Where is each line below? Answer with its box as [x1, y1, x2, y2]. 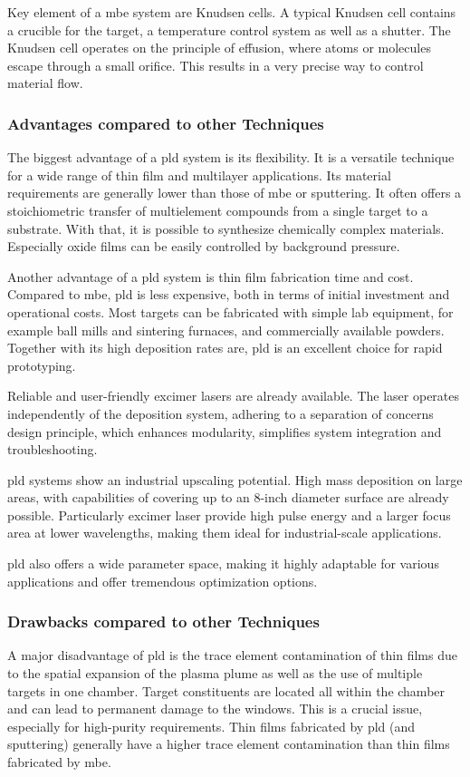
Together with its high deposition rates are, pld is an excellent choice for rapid [7, 338, 443, 357]
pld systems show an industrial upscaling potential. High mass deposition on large [7, 470, 463, 489]
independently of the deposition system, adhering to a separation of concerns [7, 403, 434, 422]
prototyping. [7, 355, 76, 374]
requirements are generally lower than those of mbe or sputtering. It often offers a [7, 183, 462, 202]
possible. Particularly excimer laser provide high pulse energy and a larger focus [7, 505, 451, 524]
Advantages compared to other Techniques [7, 112, 324, 134]
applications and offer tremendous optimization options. [7, 571, 318, 590]
